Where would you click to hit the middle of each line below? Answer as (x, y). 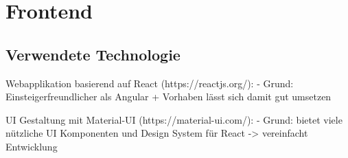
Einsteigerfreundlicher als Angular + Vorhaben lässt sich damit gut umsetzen (169, 97)
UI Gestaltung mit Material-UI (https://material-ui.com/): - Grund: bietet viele (174, 119)
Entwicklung (32, 146)
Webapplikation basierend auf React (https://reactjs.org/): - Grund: (150, 83)
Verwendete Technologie (93, 54)
